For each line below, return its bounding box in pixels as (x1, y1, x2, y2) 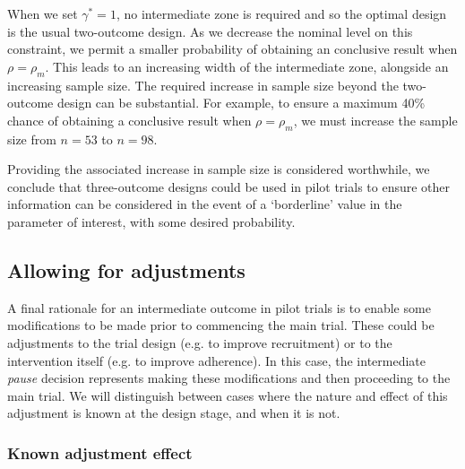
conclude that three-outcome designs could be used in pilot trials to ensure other (7, 177, 451, 195)
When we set (7, 4, 78, 22)
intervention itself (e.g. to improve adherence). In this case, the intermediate (7, 351, 426, 369)
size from (7, 129, 56, 148)
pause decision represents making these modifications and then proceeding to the (7, 369, 451, 387)
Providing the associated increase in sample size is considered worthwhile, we (7, 160, 430, 178)
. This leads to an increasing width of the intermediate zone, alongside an (45, 56, 449, 75)
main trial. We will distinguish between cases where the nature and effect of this (7, 386, 448, 404)
